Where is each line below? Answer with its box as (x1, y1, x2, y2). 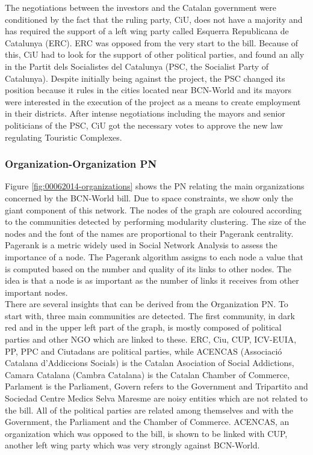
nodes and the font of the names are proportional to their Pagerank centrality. (5, 227, 294, 239)
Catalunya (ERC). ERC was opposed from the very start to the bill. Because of (5, 36, 299, 49)
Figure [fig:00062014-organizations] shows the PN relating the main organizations (5, 180, 305, 192)
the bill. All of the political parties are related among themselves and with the (5, 403, 294, 416)
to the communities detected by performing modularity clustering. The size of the (5, 215, 306, 228)
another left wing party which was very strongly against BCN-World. (5, 439, 260, 451)
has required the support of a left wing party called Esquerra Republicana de (5, 25, 289, 37)
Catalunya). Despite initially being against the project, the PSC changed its (5, 72, 285, 84)
